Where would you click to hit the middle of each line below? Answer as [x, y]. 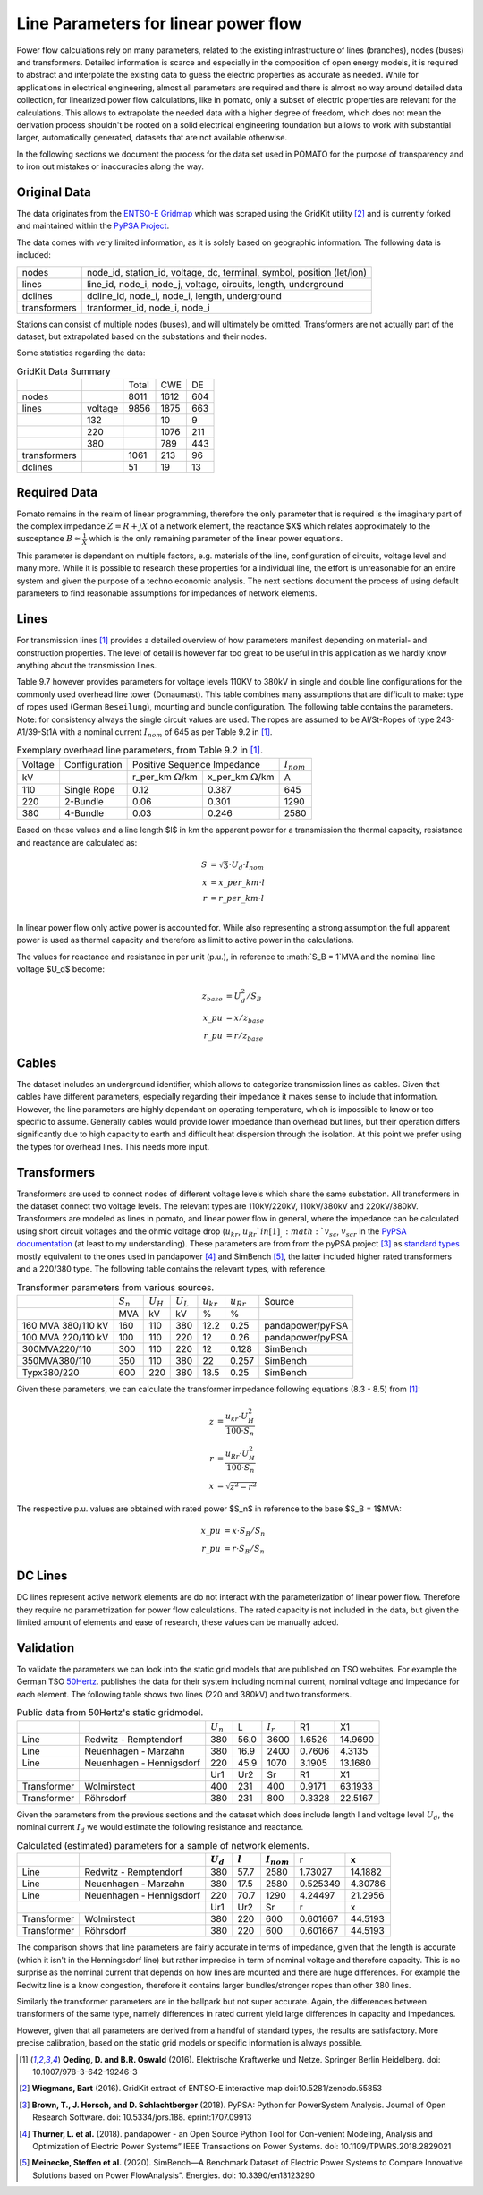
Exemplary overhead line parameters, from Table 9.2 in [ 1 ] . [140, 750]
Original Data [54, 192]
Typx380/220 [51, 1373]
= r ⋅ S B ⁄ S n [244, 1550]
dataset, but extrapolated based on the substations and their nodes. [142, 336]
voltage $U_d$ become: [60, 969]
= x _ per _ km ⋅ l [238, 883]
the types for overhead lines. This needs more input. [113, 1146]
